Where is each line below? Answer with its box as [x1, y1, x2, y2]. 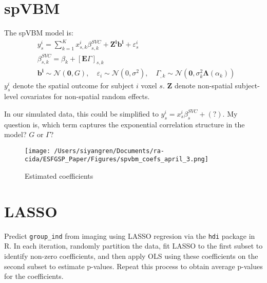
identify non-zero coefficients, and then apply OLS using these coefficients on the [4, 251, 258, 261]
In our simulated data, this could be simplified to [4, 108, 159, 119]
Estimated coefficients [25, 171, 93, 181]
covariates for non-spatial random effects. [20, 91, 150, 102]
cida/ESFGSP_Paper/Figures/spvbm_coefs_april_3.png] [25, 156, 208, 163]
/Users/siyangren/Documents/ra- [54, 147, 165, 155]
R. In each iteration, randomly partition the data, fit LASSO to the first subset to [4, 240, 263, 251]
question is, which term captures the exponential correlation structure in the [4, 119, 245, 129]
